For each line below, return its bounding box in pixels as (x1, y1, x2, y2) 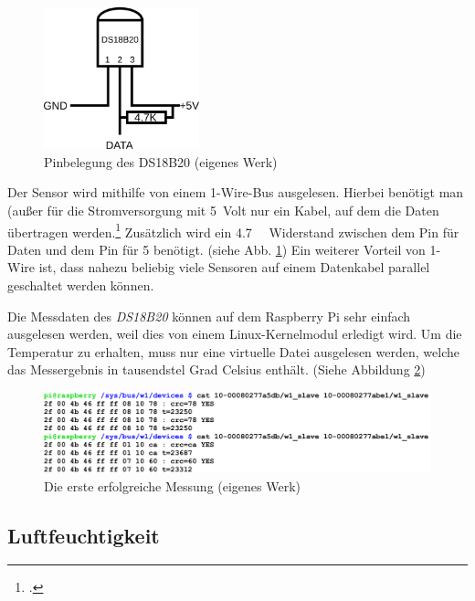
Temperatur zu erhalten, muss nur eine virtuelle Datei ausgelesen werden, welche (7, 342, 459, 361)
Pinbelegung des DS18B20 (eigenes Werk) (44, 152, 278, 171)
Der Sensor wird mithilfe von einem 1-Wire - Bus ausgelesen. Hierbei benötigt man (7, 183, 464, 202)
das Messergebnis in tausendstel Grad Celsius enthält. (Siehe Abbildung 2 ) (7, 360, 426, 379)
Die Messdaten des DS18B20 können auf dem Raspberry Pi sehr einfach (7, 306, 411, 325)
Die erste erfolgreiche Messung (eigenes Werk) (44, 476, 301, 495)
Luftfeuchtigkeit (7, 521, 160, 549)
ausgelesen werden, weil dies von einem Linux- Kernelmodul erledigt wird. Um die (7, 324, 462, 343)
